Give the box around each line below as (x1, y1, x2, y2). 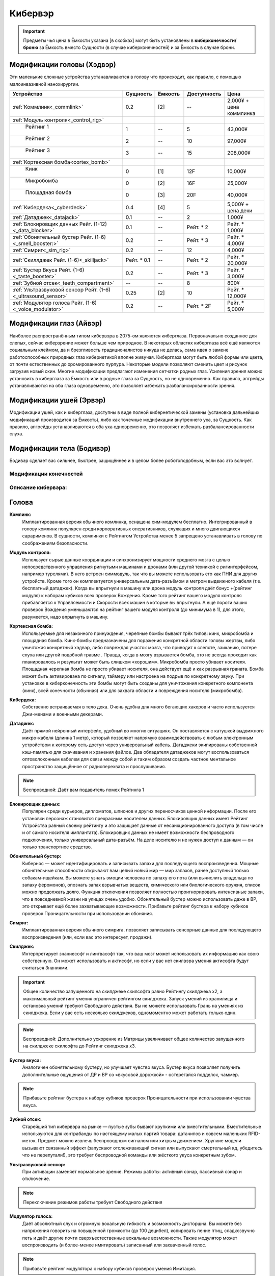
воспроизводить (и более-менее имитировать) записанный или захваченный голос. (22, 1242, 206, 1248)
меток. (22, 1138, 37, 1144)
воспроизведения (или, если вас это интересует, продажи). (22, 934, 153, 940)
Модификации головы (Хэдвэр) (9, 60, 117, 69)
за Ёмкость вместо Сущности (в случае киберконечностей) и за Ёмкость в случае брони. (39, 44, 235, 51)
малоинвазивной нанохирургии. (9, 81, 80, 87)
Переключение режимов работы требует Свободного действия (23, 1199, 162, 1206)
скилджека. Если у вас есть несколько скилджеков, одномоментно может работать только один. (23, 1010, 237, 1016)
